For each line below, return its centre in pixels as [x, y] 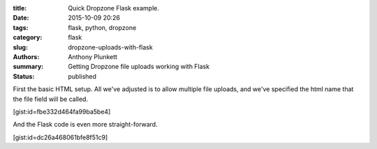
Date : [21, 18]
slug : [20, 47]
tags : [21, 27]
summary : [28, 67]
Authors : [26, 56]
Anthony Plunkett [93, 56]
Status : [24, 76]
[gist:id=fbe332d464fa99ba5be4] [62, 111]
